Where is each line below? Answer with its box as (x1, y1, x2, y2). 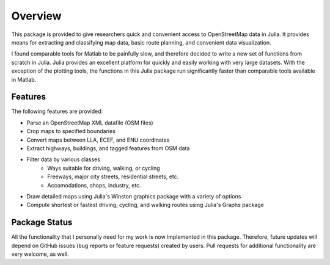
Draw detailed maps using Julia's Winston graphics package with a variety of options (26, 192, 241, 200)
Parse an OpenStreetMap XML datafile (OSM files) (26, 119, 153, 126)
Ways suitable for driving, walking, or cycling (47, 164, 160, 172)
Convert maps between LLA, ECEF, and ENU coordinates (26, 136, 170, 143)
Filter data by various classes (26, 156, 101, 163)
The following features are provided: (11, 107, 103, 115)
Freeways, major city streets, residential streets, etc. (47, 173, 179, 180)
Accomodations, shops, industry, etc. (47, 181, 141, 189)
